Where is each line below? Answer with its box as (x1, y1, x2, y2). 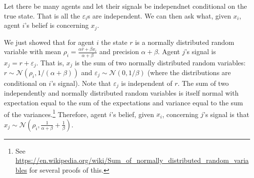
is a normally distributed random (135, 37, 234, 47)
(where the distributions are (147, 67, 231, 77)
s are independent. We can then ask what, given (87, 10, 231, 20)
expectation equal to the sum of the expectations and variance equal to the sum (4, 98, 243, 108)
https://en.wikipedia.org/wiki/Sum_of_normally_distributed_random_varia (15, 155, 249, 165)
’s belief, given (111, 109, 154, 119)
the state (101, 37, 127, 47)
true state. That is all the (4, 10, 80, 20)
